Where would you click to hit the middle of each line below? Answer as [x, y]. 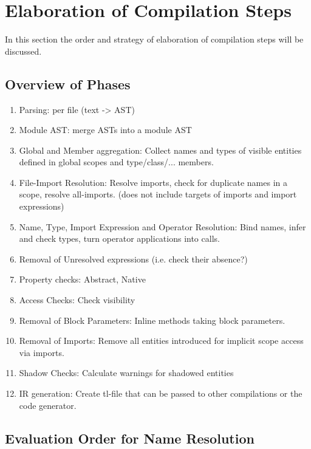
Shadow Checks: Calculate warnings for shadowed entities [126, 373]
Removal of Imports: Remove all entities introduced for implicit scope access [161, 341]
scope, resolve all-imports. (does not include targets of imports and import [158, 194]
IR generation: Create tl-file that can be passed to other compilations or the [161, 393]
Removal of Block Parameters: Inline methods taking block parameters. [152, 320]
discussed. [23, 51]
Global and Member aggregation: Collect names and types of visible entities [160, 150]
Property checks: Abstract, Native [82, 279]
